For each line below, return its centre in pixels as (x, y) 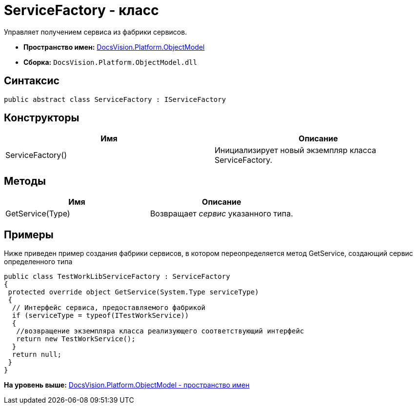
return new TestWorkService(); (76, 339)
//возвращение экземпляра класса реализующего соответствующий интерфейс (160, 331)
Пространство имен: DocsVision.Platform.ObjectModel (114, 47)
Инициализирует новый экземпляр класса (296, 150)
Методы (25, 181)
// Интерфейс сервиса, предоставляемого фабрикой (109, 308)
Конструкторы (42, 118)
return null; (37, 355)
